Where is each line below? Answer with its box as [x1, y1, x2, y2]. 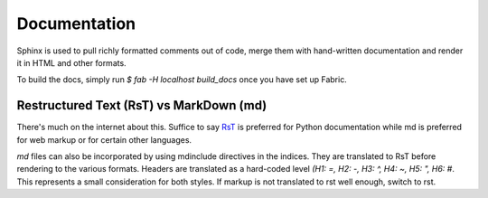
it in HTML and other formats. [16, 57, 127, 68]
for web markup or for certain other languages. [16, 134, 192, 145]
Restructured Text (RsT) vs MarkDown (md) [16, 98, 267, 113]
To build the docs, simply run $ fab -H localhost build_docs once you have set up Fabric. [16, 74, 347, 85]
